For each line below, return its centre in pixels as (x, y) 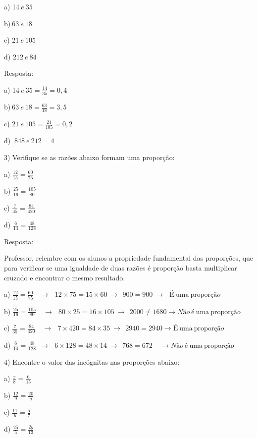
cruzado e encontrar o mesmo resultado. (65, 277)
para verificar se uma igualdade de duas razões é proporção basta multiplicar (121, 268)
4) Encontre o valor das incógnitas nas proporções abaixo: (92, 361)
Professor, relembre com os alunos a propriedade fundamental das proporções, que (129, 258)
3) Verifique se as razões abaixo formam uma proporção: (89, 157)
